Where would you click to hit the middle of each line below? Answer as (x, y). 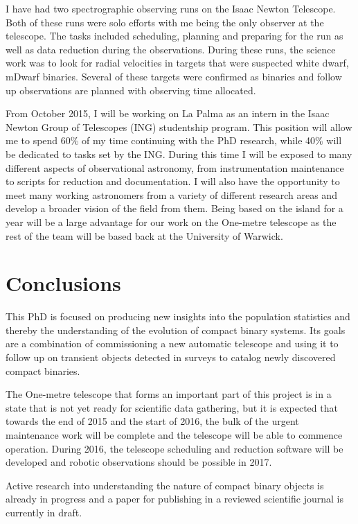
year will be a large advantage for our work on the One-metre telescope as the (171, 221)
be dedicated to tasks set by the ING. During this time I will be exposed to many (179, 154)
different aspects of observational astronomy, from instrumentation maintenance (175, 167)
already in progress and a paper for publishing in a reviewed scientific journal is (174, 499)
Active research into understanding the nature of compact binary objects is (165, 485)
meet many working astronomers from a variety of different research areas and (171, 194)
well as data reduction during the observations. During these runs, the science (171, 49)
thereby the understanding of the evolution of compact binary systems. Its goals (176, 330)
